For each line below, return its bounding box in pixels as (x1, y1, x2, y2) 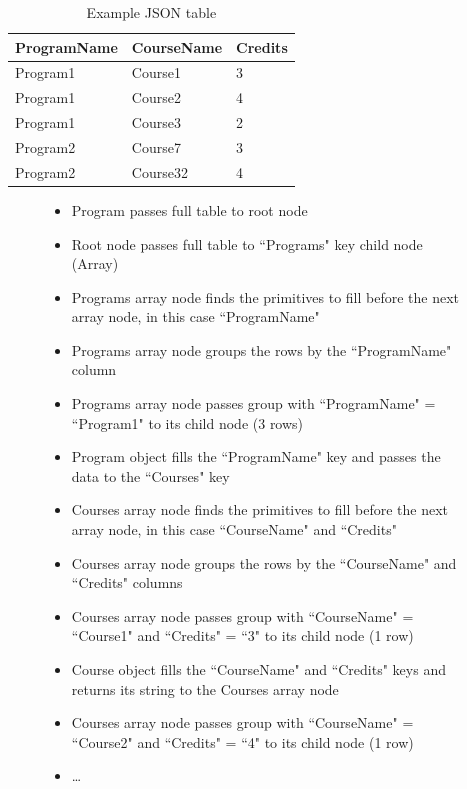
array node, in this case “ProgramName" (71, 306, 320, 327)
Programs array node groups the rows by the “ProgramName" (71, 339, 452, 360)
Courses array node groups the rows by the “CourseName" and (71, 552, 457, 573)
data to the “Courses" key (71, 465, 230, 486)
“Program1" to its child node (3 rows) (71, 412, 304, 433)
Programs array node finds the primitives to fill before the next (71, 286, 460, 307)
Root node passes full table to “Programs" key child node (71, 233, 423, 254)
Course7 (131, 136, 181, 157)
